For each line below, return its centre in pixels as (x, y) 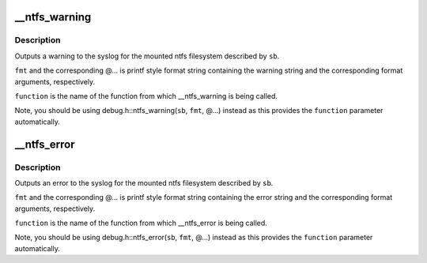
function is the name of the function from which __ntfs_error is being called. (141, 223)
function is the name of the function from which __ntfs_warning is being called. (146, 96)
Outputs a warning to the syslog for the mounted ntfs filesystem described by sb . (147, 56)
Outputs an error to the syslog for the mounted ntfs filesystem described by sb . (144, 182)
